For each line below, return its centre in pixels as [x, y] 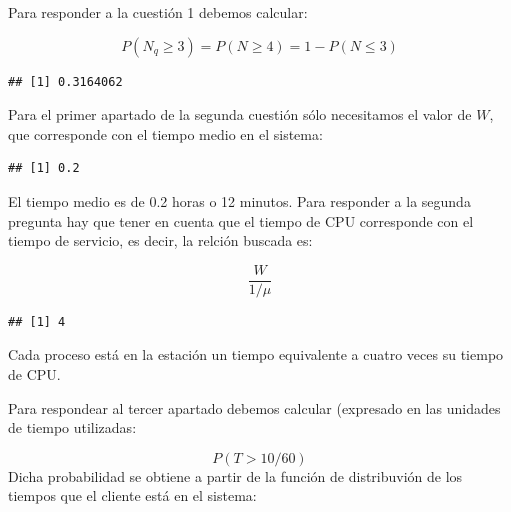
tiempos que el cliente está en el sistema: [132, 495]
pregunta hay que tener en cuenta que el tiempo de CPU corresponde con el [241, 220]
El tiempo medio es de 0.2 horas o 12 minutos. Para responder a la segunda [239, 200]
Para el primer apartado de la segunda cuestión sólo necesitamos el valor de [240, 114]
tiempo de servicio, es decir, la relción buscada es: [160, 240]
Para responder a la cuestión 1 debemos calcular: [158, 12]
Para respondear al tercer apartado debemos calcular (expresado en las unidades [254, 407]
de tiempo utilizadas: [72, 427]
